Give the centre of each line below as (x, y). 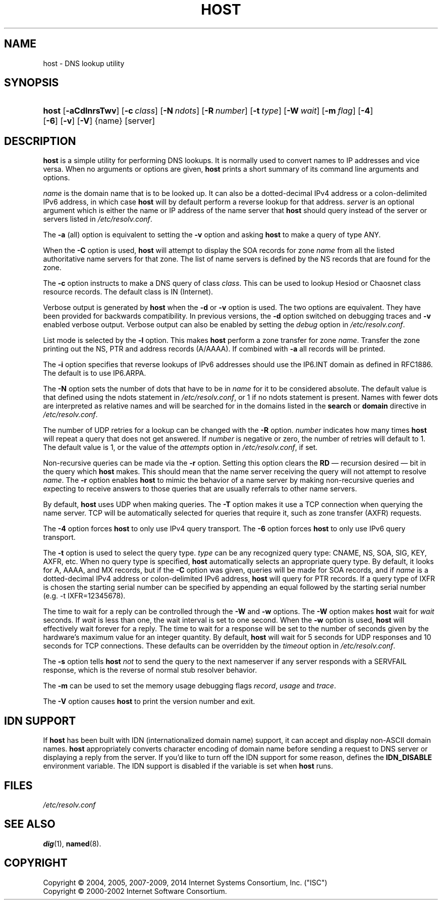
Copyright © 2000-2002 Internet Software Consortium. (135, 891)
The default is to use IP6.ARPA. (95, 373)
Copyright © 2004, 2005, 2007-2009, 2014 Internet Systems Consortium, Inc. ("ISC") (185, 882)
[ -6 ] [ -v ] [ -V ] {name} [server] (99, 121)
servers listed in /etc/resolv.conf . (98, 219)
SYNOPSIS (32, 83)
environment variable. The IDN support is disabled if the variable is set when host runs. (188, 766)
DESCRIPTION (40, 141)
